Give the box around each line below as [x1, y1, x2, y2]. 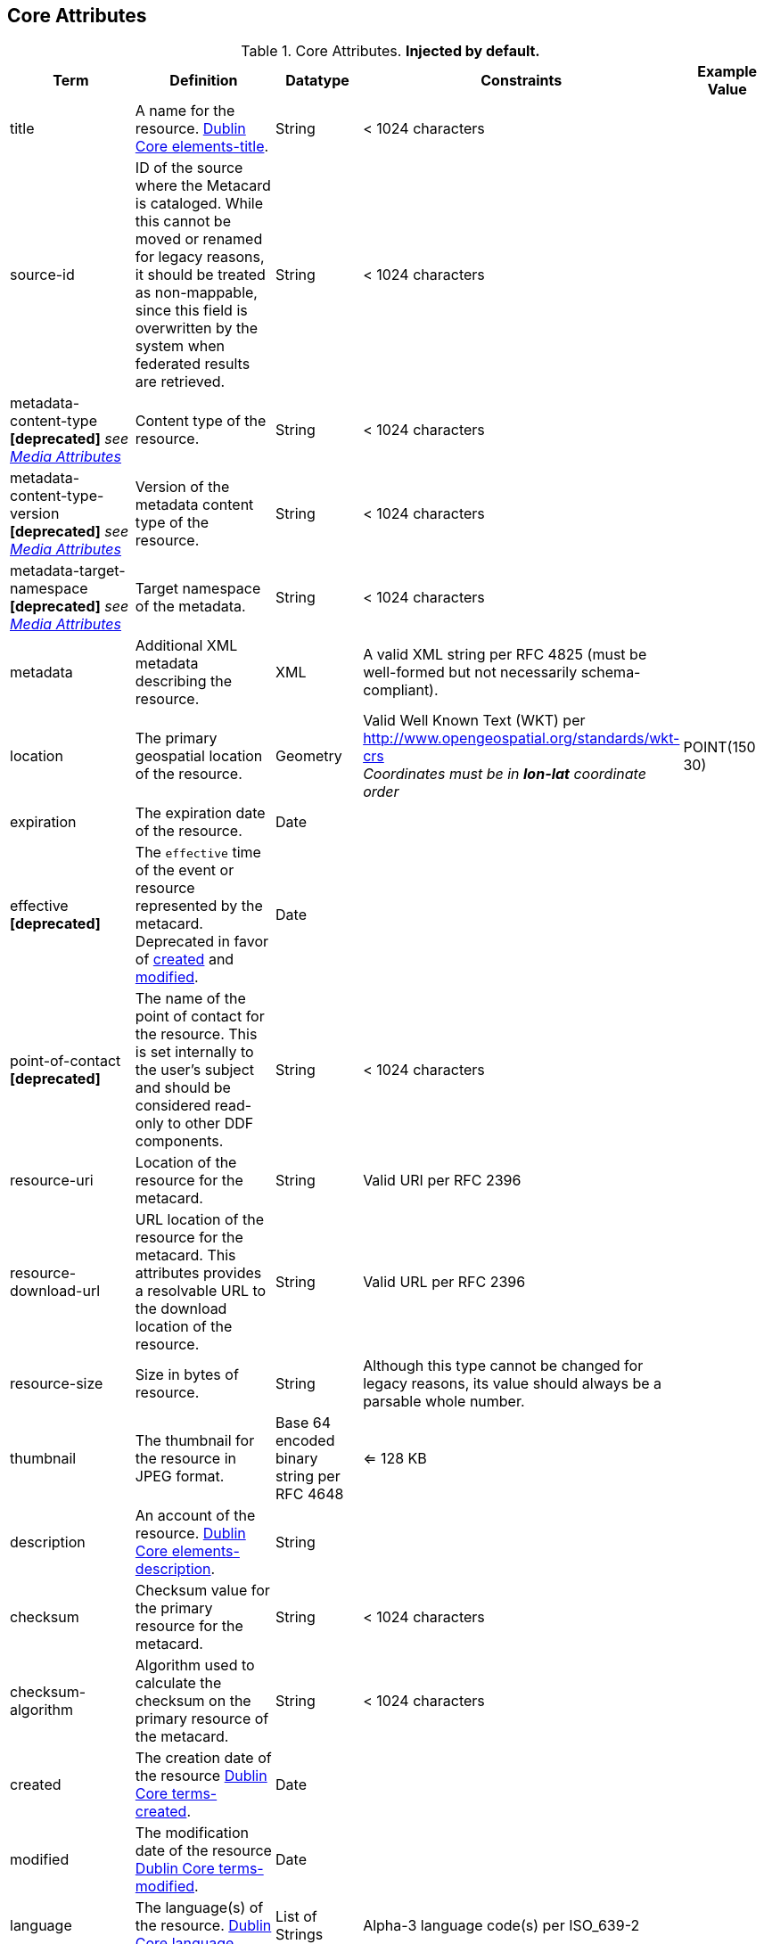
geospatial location [135, 747, 263, 766]
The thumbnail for [135, 1431, 255, 1450]
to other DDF [168, 1114, 254, 1133]
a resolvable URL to [135, 1282, 267, 1300]
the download [135, 1300, 227, 1318]
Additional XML [135, 636, 238, 655]
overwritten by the [135, 319, 259, 338]
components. [135, 1132, 224, 1151]
